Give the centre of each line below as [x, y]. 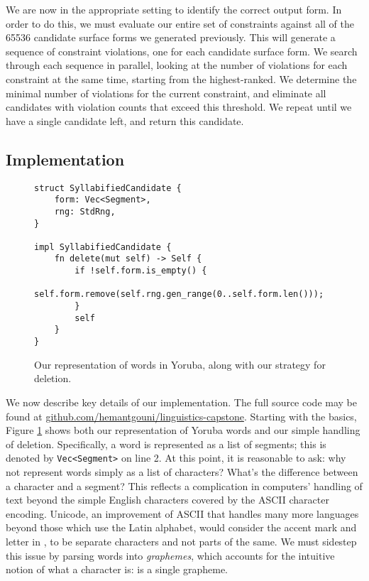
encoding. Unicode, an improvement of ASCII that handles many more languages [182, 513]
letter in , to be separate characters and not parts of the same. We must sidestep [181, 541]
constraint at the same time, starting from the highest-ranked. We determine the [181, 78]
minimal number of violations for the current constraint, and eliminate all [166, 93]
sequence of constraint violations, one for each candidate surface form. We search [182, 51]
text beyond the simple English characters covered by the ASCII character [167, 500]
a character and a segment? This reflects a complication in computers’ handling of [184, 485]
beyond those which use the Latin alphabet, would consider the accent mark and [181, 527]
